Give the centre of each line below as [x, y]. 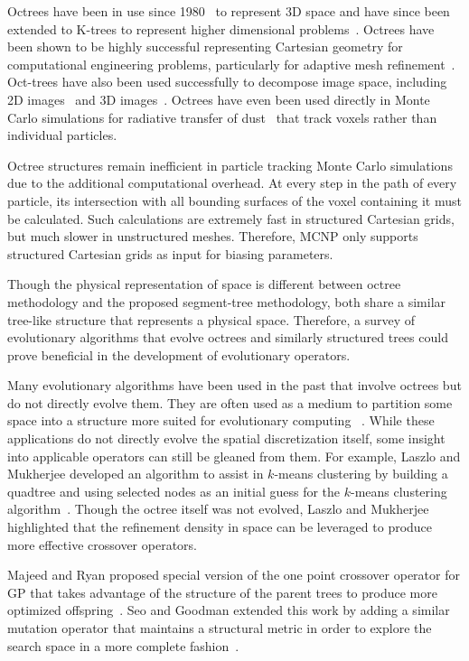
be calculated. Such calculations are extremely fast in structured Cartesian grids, [231, 218]
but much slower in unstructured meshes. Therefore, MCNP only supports [213, 236]
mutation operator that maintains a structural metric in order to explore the [220, 628]
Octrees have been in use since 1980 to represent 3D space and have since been [229, 11]
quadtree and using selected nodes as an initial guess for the [174, 491]
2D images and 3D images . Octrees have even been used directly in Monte [219, 99]
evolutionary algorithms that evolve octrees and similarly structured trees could [228, 337]
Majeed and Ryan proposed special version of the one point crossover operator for [234, 575]
